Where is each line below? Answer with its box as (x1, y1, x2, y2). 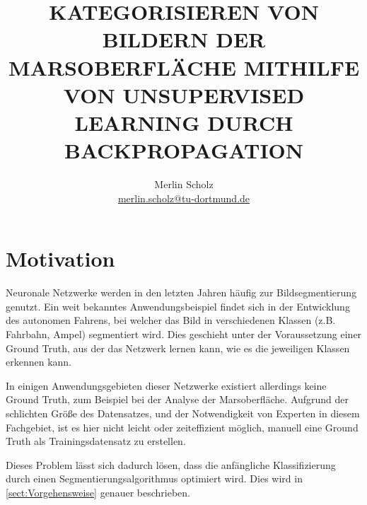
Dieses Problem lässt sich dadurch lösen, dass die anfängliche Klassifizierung (6, 457, 336, 472)
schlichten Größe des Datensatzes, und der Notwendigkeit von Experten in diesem (6, 405, 360, 420)
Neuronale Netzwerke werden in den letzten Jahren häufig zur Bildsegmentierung (6, 285, 357, 300)
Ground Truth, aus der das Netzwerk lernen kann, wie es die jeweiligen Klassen (6, 340, 350, 355)
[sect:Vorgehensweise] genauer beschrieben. (6, 484, 190, 499)
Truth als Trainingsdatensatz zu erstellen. (6, 434, 186, 448)
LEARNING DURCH (74, 108, 293, 137)
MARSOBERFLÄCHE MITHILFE (8, 52, 360, 81)
